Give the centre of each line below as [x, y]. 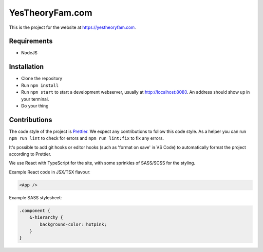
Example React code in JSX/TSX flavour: [50, 172]
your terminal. [35, 99]
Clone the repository [42, 79]
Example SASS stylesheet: [36, 197]
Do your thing [35, 105]
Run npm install [40, 85]
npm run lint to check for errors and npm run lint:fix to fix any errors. [86, 138]
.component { [35, 210]
